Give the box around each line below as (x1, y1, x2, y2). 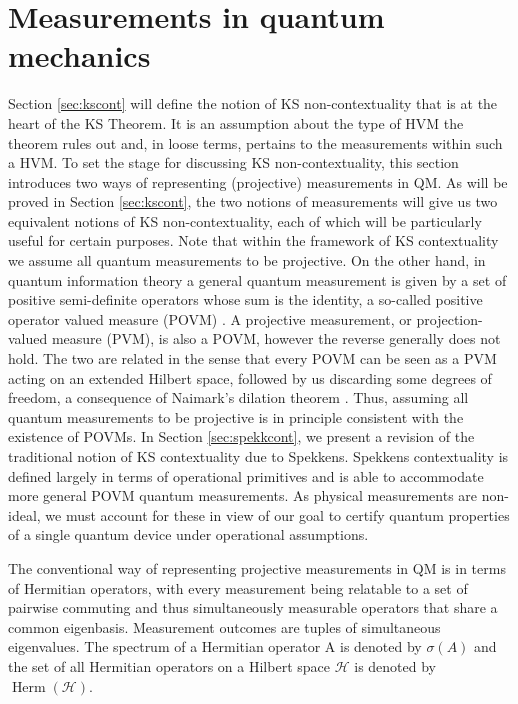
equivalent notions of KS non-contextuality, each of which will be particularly (8, 210, 482, 231)
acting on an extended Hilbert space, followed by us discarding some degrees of (8, 367, 492, 388)
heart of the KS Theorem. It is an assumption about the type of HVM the (8, 112, 464, 133)
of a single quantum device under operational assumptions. (8, 524, 369, 545)
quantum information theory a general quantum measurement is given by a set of (8, 269, 507, 290)
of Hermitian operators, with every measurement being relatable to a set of (8, 577, 468, 598)
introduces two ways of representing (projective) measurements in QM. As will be (8, 171, 508, 192)
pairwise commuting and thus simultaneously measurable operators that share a (8, 597, 498, 618)
